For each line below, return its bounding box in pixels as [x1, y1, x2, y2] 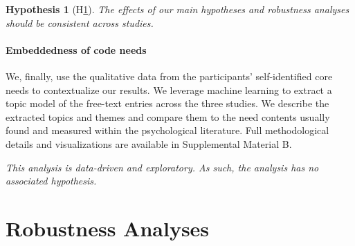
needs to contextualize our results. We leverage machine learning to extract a [6, 82, 332, 97]
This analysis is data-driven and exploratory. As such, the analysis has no [6, 160, 319, 174]
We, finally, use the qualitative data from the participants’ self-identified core [6, 68, 333, 83]
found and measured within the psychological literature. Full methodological [6, 123, 329, 138]
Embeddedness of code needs [6, 42, 147, 57]
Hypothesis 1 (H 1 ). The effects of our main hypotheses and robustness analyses [6, 2, 349, 16]
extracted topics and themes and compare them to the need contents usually [6, 109, 330, 124]
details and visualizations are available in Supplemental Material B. [6, 136, 292, 151]
